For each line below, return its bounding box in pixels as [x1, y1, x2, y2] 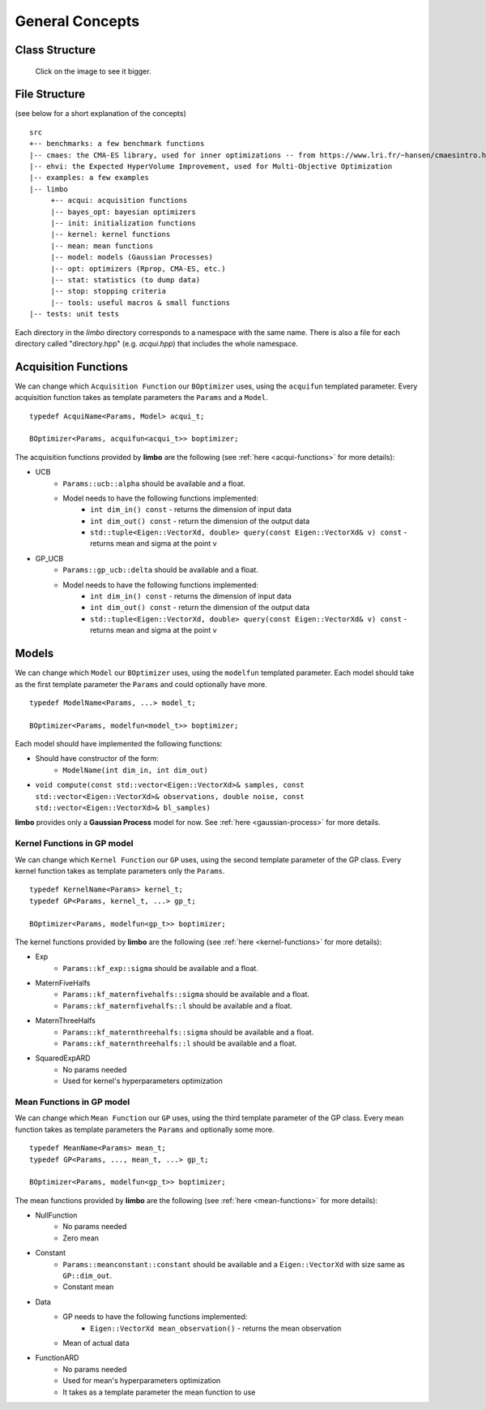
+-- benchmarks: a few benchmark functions [29, 139, 205, 148]
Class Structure [15, 43, 96, 57]
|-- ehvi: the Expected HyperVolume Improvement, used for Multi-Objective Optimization [29, 162, 393, 171]
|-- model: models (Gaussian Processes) [50, 252, 214, 262]
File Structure [15, 88, 85, 101]
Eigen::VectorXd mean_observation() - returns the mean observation [90, 1323, 342, 1333]
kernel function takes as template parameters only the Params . [15, 866, 225, 875]
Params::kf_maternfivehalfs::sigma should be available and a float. [62, 990, 310, 999]
